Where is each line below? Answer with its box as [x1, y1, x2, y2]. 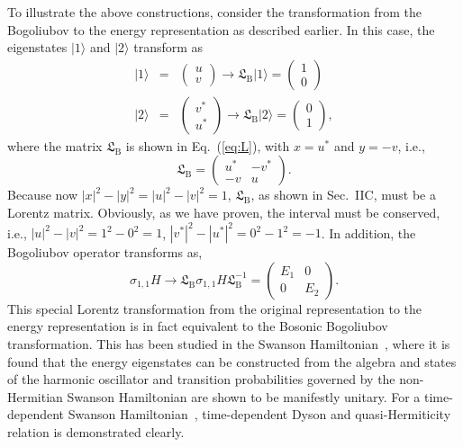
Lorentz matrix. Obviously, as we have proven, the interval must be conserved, [7, 203, 440, 222]
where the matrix [7, 136, 103, 155]
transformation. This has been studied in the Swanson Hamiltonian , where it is [7, 334, 450, 353]
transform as [133, 38, 204, 57]
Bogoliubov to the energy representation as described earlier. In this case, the [7, 20, 435, 39]
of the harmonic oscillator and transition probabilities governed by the [7, 370, 395, 389]
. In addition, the [321, 223, 416, 242]
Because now [7, 185, 78, 204]
